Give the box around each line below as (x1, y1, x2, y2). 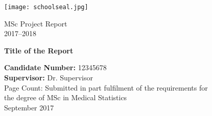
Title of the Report (4, 45, 74, 55)
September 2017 (4, 102, 54, 112)
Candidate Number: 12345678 (4, 62, 107, 73)
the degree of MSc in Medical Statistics (4, 92, 127, 103)
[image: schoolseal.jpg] (4, 4, 88, 11)
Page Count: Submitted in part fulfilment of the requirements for (4, 82, 208, 93)
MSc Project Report (4, 18, 67, 28)
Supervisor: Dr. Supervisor (4, 72, 93, 83)
